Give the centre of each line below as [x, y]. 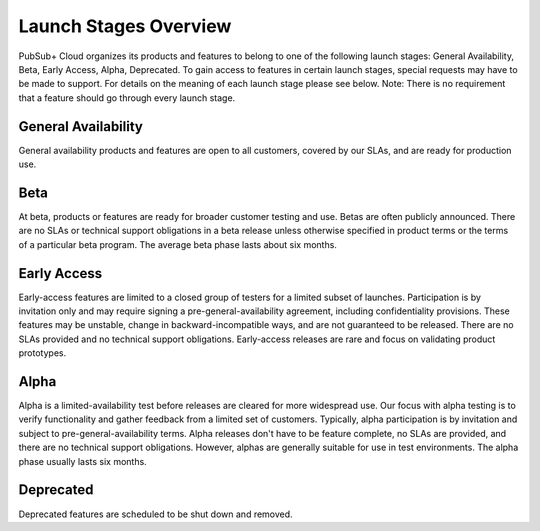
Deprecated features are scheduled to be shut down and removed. [156, 514]
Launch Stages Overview [125, 26]
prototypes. [42, 353]
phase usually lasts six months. [82, 461]
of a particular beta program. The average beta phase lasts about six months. [177, 244]
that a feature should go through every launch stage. [127, 97]
